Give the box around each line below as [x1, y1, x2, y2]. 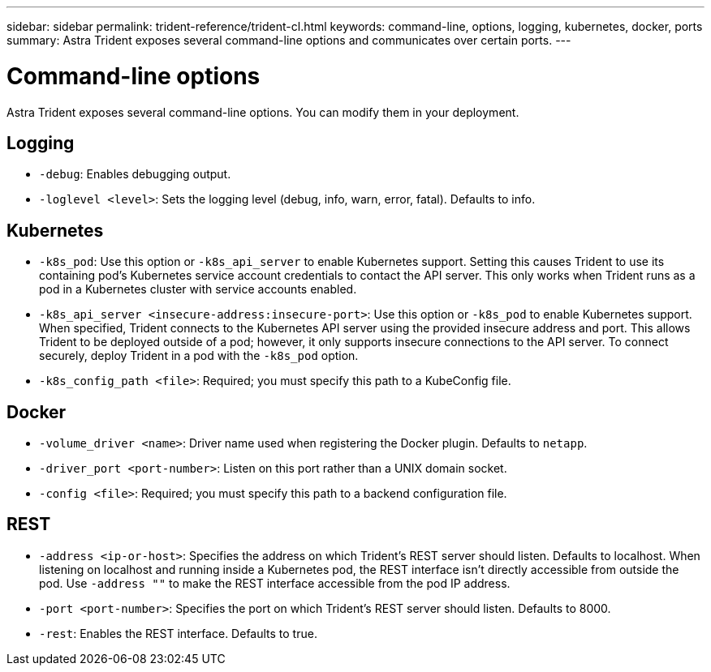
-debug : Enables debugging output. [39, 167, 231, 182]
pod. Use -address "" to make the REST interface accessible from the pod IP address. [39, 576, 511, 590]
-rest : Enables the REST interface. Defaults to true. [39, 626, 317, 640]
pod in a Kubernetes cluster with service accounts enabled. [39, 282, 357, 297]
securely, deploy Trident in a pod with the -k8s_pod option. [39, 349, 359, 363]
